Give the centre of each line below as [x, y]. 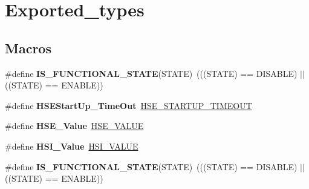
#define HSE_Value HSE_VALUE [74, 126]
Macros [28, 48]
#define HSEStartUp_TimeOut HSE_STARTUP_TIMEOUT [128, 105]
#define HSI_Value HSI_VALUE [72, 146]
